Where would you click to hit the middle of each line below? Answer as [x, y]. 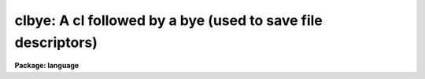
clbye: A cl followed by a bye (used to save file [168, 20]
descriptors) [56, 42]
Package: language [47, 66]
